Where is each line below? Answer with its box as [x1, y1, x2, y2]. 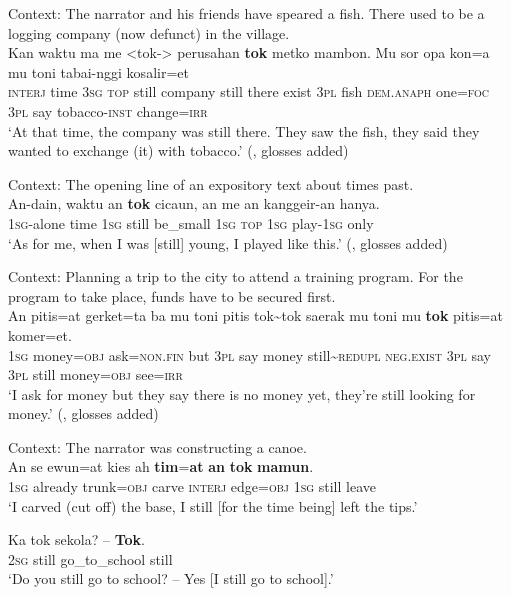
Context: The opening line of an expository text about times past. [8, 173, 414, 194]
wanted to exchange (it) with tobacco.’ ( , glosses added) [8, 140, 349, 161]
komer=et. [8, 324, 72, 345]
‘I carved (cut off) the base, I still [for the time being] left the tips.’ [8, 495, 418, 516]
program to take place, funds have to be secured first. [8, 285, 336, 306]
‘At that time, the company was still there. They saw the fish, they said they [8, 120, 480, 141]
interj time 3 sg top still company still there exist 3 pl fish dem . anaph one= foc [8, 81, 490, 102]
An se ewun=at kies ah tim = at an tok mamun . [8, 456, 314, 477]
